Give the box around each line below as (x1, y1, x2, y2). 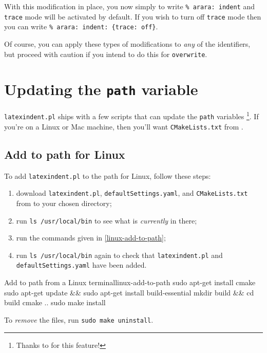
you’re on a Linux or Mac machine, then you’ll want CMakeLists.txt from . (4, 121, 243, 132)
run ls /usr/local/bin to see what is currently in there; (16, 215, 197, 226)
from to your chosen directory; (16, 197, 112, 208)
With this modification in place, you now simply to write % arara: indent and (4, 1, 255, 11)
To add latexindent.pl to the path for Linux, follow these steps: (4, 170, 211, 181)
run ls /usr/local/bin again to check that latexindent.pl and (16, 249, 223, 260)
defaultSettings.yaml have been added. (16, 259, 147, 270)
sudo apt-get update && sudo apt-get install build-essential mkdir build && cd (4, 287, 254, 298)
